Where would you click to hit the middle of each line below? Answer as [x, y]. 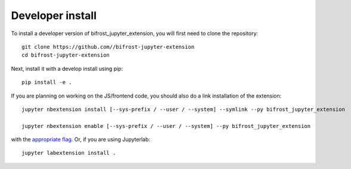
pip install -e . [47, 82]
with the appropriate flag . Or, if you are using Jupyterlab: [81, 139]
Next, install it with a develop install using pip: [67, 68]
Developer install [54, 15]
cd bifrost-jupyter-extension [66, 55]
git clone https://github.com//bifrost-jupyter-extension [108, 47]
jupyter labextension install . [69, 153]
